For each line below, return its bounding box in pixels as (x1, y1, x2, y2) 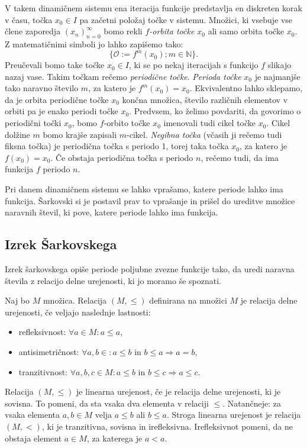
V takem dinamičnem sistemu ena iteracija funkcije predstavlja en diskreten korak (5, 2, 302, 14)
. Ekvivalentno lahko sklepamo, (189, 82, 303, 94)
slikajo (267, 59, 292, 71)
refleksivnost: (18, 325, 66, 338)
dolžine (5, 128, 30, 140)
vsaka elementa (5, 408, 60, 421)
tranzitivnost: (18, 365, 67, 378)
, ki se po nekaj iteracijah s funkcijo (128, 59, 258, 71)
